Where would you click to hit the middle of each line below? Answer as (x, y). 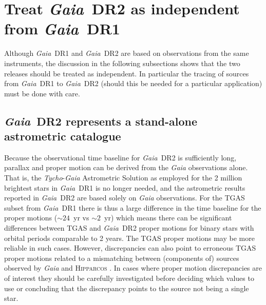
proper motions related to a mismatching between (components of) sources (122, 258)
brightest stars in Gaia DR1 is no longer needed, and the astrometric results (125, 187)
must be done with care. (42, 93)
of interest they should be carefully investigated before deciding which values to (129, 278)
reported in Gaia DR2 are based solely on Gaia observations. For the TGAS (125, 198)
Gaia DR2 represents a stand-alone (101, 121)
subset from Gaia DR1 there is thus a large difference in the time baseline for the (133, 207)
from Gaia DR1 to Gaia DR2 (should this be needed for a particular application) (133, 83)
